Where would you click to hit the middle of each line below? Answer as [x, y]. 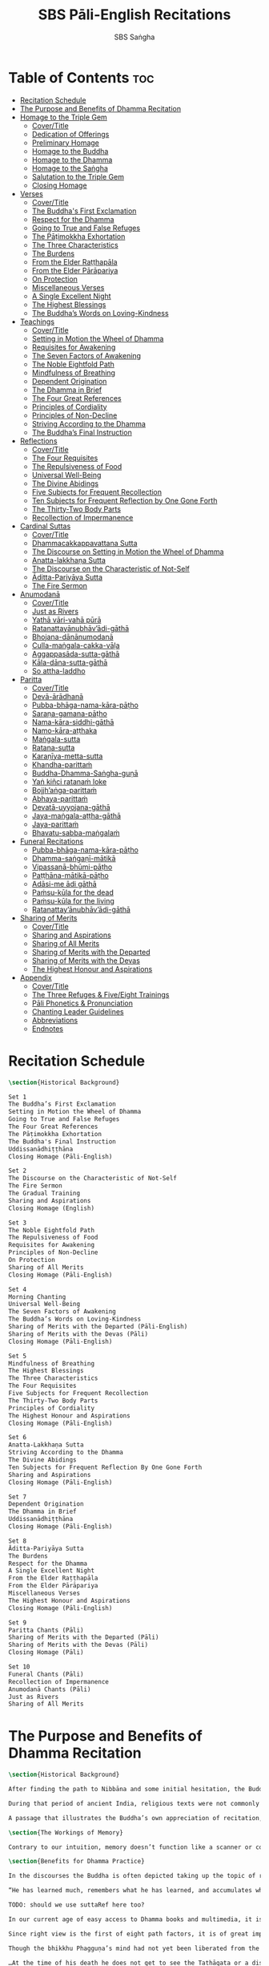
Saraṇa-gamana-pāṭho [70, 713]
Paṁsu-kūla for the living [73, 900]
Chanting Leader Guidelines [78, 1011]
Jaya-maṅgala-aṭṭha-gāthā [76, 815]
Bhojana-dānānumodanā [72, 637]
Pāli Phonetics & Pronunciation [82, 1003]
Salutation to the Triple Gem [78, 176]
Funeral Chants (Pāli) [46, 1674]
